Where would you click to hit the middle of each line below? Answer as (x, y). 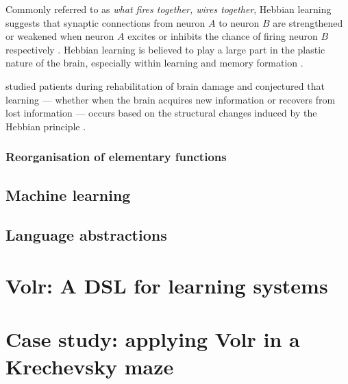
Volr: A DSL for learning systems (167, 285)
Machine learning (68, 194)
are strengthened (308, 22)
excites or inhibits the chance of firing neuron (223, 36)
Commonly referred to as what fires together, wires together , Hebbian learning (169, 9)
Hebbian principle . (46, 126)
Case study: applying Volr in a (153, 339)
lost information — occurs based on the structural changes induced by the (161, 113)
